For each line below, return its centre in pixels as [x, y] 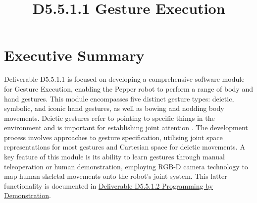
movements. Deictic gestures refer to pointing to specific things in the [109, 118]
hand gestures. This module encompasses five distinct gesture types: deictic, [119, 98]
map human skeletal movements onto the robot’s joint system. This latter [116, 176]
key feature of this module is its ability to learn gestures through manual [114, 157]
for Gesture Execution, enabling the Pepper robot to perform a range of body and [128, 88]
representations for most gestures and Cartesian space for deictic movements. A [125, 147]
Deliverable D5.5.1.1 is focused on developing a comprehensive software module [124, 79]
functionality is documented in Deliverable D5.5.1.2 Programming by [108, 185]
